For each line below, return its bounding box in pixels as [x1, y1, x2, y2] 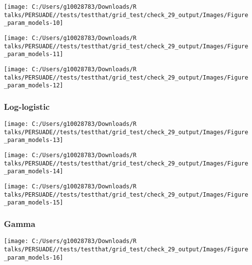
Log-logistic [4, 100, 50, 112]
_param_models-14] [4, 168, 63, 175]
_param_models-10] [4, 20, 63, 27]
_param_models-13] [4, 137, 63, 144]
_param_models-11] [4, 51, 63, 58]
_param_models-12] [4, 82, 63, 89]
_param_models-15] [4, 199, 63, 206]
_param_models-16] [4, 254, 63, 261]
